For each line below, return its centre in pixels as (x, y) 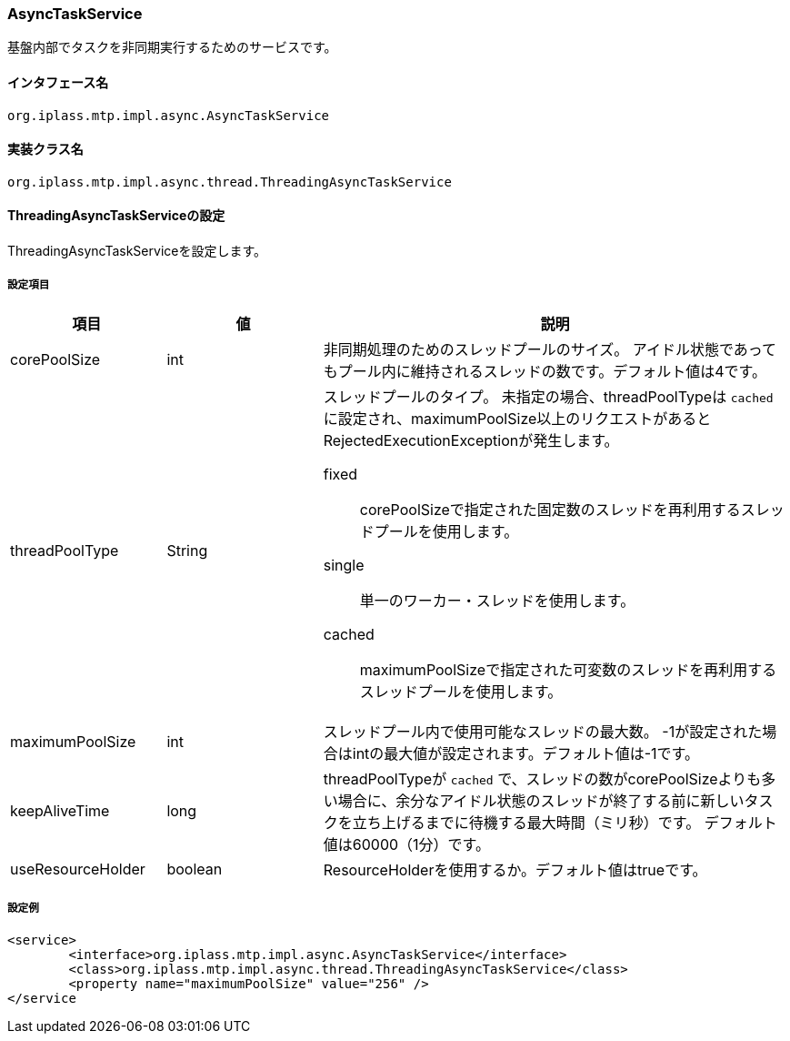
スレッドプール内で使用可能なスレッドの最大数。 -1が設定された (543, 731)
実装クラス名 (45, 149)
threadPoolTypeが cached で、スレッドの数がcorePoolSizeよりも (542, 778)
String (187, 550)
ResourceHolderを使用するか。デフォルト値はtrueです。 (515, 869)
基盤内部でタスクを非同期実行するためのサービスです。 (172, 47)
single (344, 565)
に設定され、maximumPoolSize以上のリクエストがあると (517, 418)
